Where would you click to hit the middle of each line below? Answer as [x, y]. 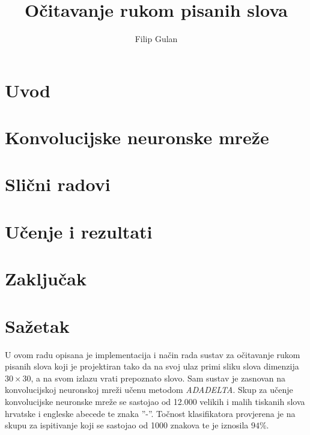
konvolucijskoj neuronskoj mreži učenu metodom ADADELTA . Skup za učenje [149, 390]
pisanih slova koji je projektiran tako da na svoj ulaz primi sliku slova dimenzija [152, 366]
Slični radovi [58, 184]
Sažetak [37, 325]
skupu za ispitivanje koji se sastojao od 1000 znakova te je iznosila [127, 425]
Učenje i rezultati [79, 231]
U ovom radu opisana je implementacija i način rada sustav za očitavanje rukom [153, 354]
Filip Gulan [156, 39]
